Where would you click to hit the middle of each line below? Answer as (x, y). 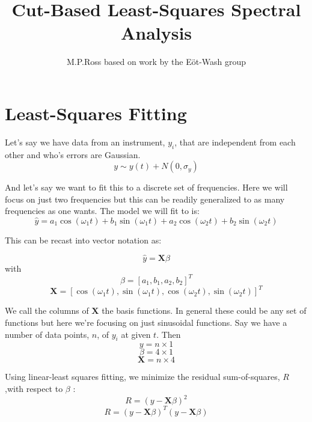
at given (136, 334)
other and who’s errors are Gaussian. (73, 154)
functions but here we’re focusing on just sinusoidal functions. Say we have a (146, 323)
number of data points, (47, 334)
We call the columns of (47, 310)
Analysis (156, 33)
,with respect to (34, 388)
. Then (169, 334)
